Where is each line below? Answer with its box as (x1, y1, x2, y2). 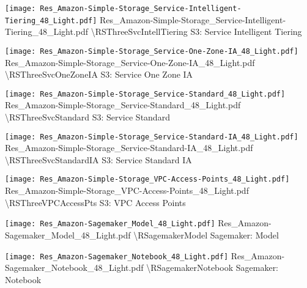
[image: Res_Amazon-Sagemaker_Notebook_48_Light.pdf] (5, 252, 229, 261)
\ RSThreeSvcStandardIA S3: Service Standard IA (5, 153, 192, 166)
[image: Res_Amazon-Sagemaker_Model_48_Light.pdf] (5, 220, 215, 229)
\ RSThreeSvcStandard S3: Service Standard (5, 111, 170, 123)
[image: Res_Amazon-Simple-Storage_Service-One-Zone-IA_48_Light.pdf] (5, 46, 298, 56)
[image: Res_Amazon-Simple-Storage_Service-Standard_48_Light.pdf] (5, 89, 286, 98)
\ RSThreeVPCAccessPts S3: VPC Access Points (5, 196, 186, 209)
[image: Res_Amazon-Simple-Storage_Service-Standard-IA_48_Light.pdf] (5, 132, 298, 141)
